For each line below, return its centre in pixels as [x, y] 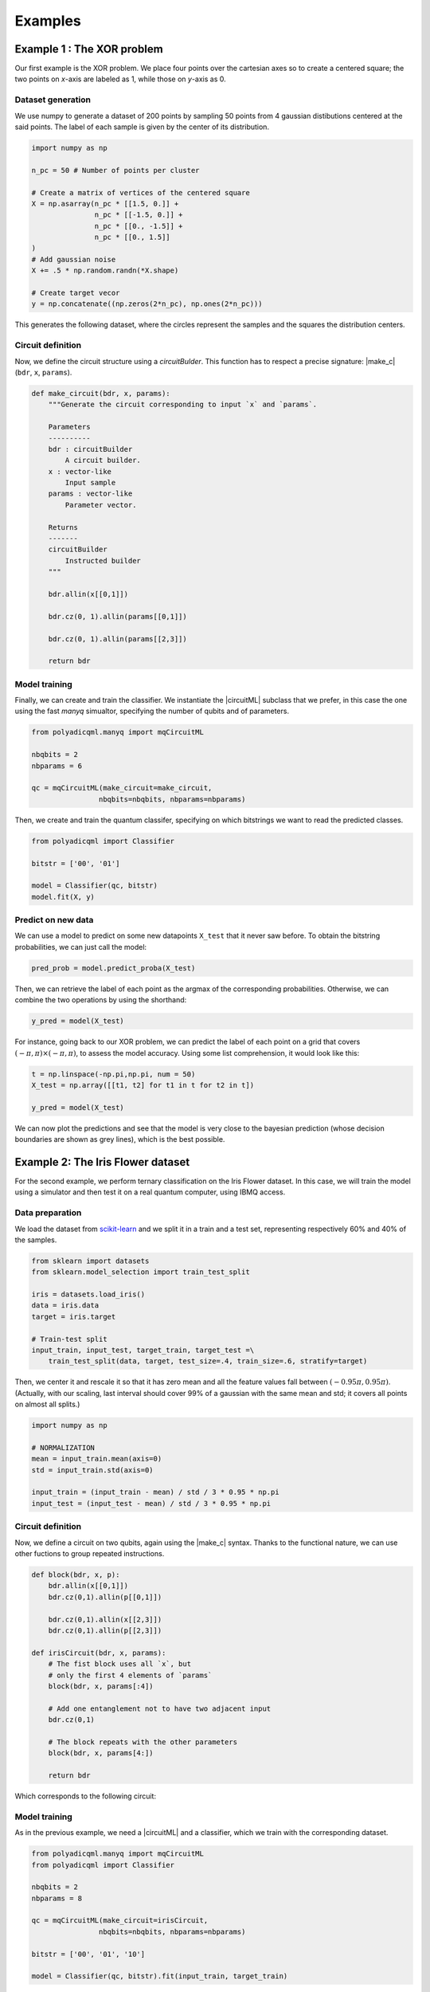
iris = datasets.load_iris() [88, 1294]
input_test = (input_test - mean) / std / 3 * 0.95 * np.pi [151, 1503]
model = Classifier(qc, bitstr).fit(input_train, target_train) [160, 1976]
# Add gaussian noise [74, 259]
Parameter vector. [101, 505]
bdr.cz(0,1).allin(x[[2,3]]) [105, 1619]
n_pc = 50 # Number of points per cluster [115, 170]
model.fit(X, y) [63, 897]
